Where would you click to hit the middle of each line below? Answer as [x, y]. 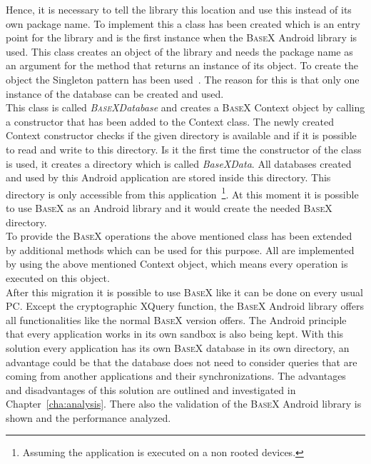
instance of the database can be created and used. [115, 93]
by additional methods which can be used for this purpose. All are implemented [180, 249]
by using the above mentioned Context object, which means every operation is [177, 264]
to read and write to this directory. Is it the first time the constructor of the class [184, 149]
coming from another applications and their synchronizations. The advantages [176, 376]
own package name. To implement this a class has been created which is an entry [183, 23]
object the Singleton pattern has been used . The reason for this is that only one [183, 79]
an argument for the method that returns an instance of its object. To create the [182, 65]
